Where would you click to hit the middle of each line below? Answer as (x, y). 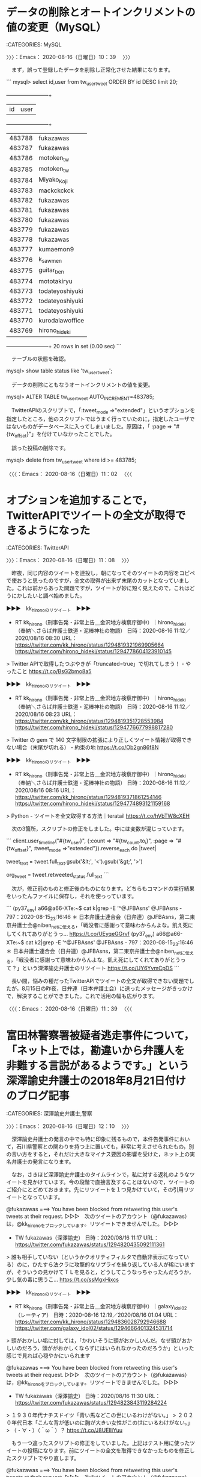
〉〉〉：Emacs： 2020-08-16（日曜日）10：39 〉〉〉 (70, 57)
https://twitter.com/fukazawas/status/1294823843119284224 (91, 1403)
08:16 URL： (61, 790)
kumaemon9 (56, 249)
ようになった (58, 531)
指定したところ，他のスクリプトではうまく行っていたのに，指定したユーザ (98, 419)
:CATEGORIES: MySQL (34, 44)
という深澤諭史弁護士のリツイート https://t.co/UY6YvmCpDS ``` (101, 968)
